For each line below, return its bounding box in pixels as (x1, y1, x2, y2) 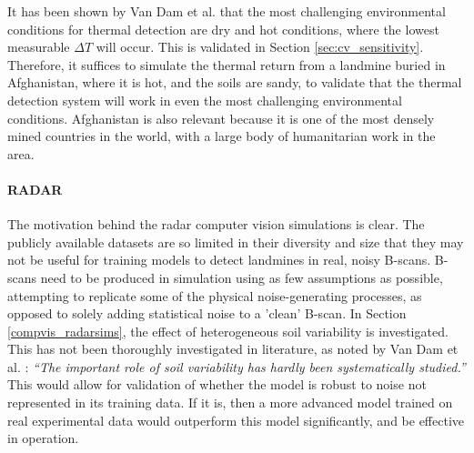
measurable (7, 37, 70, 56)
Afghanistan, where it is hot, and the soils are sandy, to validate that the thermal (7, 73, 462, 92)
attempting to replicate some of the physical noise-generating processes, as (7, 286, 422, 305)
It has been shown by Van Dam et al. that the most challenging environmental (7, 2, 446, 20)
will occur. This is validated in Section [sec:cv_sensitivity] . (96, 37, 424, 56)
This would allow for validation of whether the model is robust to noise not (7, 375, 427, 394)
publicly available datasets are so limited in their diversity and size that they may (7, 232, 464, 251)
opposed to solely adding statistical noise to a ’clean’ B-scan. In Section (7, 304, 407, 323)
